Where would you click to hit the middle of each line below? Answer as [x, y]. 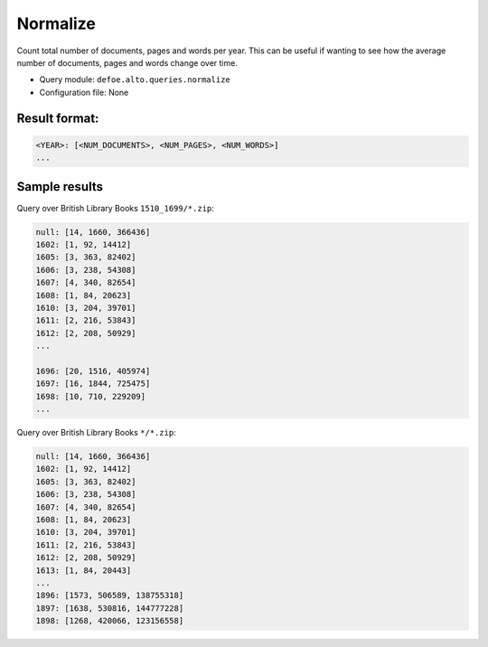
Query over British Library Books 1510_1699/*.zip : [115, 208]
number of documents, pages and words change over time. [127, 62]
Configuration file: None [84, 92]
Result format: [58, 118]
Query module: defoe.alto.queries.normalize [135, 80]
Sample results [60, 187]
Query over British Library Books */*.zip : [96, 433]
